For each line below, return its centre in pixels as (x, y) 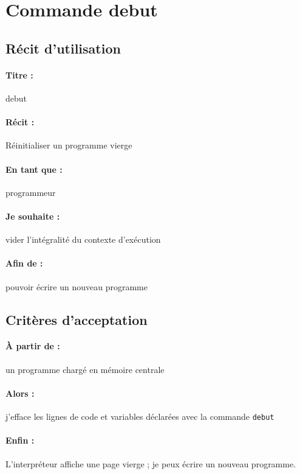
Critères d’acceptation (77, 319)
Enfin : (20, 440)
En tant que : (34, 169)
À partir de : (33, 346)
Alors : (20, 393)
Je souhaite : (33, 216)
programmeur (31, 192)
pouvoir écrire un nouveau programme (77, 286)
